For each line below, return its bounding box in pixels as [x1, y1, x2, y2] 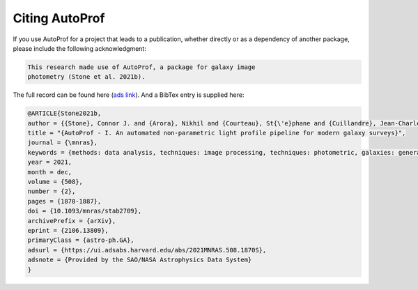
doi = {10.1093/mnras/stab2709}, [27, 207, 142, 215]
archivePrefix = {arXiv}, [27, 217, 116, 224]
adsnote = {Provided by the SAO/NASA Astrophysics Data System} [27, 256, 252, 264]
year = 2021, [27, 158, 72, 167]
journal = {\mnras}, [27, 139, 98, 146]
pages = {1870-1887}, [27, 197, 102, 205]
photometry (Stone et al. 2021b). [27, 73, 146, 81]
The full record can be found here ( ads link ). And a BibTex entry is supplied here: [13, 91, 245, 99]
